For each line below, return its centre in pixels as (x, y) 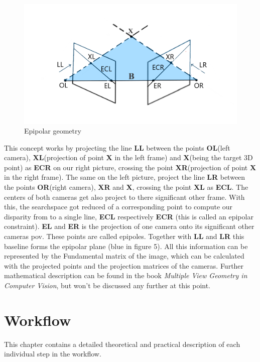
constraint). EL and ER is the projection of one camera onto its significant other (129, 226)
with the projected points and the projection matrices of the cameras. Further (124, 265)
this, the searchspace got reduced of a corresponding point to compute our (118, 207)
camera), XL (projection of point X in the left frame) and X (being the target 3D (128, 157)
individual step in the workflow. (53, 354)
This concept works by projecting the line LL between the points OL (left (117, 147)
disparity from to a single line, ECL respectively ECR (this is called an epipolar (129, 216)
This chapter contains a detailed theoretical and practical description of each (122, 344)
